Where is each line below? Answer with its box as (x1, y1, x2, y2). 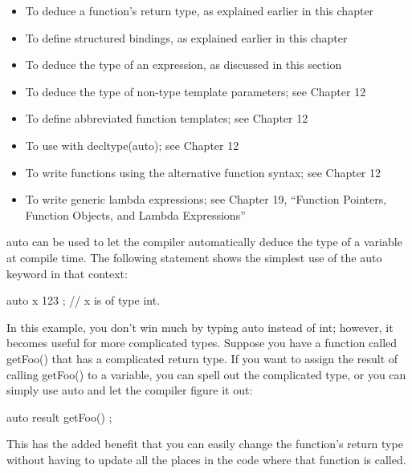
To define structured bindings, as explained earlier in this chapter (25, 29, 348, 46)
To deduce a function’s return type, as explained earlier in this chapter (25, 2, 374, 18)
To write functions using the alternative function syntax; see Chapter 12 (25, 164, 381, 180)
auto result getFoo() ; (6, 408, 112, 425)
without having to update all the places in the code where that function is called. (6, 451, 406, 467)
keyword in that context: (6, 265, 128, 281)
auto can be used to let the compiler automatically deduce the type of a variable (6, 233, 402, 250)
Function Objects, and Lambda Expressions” (25, 206, 246, 223)
